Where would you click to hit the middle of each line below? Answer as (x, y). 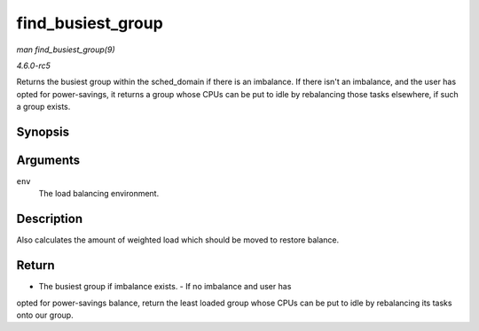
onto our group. (45, 315)
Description (50, 219)
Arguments (48, 160)
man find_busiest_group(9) (66, 50)
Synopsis (43, 131)
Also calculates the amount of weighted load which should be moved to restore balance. (178, 240)
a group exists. (43, 107)
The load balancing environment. (99, 194)
